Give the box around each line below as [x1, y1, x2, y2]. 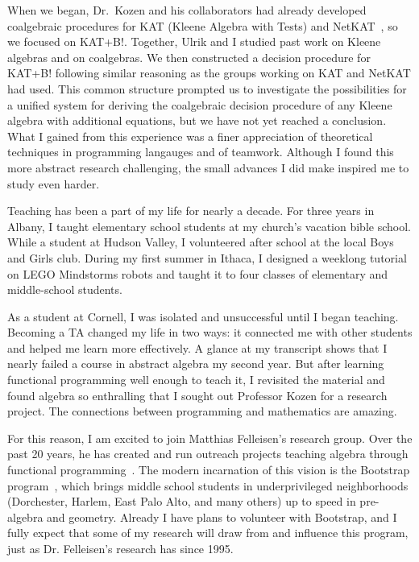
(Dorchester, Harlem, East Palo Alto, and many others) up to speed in [7, 493, 356, 510]
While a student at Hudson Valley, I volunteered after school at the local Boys [7, 233, 394, 250]
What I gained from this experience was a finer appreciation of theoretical [7, 127, 373, 144]
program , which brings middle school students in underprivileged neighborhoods [7, 477, 409, 494]
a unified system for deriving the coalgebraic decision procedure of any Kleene [7, 96, 392, 113]
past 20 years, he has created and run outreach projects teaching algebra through [7, 445, 409, 462]
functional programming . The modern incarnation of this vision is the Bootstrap [7, 461, 410, 478]
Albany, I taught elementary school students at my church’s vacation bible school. [7, 217, 411, 234]
